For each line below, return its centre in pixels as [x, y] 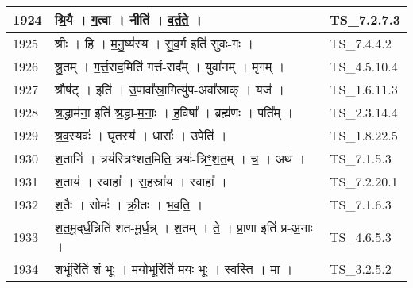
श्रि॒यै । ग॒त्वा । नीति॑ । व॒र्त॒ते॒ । [128, 19]
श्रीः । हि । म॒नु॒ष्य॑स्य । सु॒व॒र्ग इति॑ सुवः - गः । [154, 43]
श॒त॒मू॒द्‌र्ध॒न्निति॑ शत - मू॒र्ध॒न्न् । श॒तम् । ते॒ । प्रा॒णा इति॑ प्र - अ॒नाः [183, 227]
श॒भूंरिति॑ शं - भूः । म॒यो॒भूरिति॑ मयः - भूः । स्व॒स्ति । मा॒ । [174, 269]
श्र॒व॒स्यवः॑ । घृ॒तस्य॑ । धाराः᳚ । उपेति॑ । [141, 135]
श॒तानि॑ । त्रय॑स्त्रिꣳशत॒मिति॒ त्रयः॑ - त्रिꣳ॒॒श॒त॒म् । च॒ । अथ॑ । [180, 158]
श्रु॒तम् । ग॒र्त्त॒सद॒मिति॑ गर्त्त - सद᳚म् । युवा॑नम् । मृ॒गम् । [170, 66]
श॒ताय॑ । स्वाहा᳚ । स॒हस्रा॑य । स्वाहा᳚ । [141, 181]
